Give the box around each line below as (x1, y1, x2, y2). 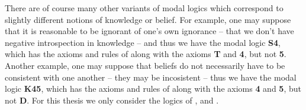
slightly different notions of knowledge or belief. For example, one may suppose (5, 13, 291, 25)
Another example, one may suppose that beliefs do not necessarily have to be (5, 59, 285, 71)
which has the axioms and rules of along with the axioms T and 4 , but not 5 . (5, 48, 286, 60)
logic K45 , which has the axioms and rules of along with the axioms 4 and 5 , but (5, 82, 301, 95)
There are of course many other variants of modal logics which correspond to (5, 2, 284, 14)
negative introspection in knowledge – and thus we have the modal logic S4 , (5, 36, 281, 48)
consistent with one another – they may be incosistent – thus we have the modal (5, 71, 297, 83)
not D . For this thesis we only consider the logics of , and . (5, 94, 219, 106)
